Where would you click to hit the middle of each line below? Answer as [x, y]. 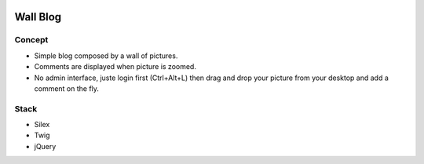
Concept [31, 40]
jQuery [45, 146]
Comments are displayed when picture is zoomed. [115, 67]
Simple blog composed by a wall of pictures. [106, 56]
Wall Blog [38, 17]
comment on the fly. [67, 88]
